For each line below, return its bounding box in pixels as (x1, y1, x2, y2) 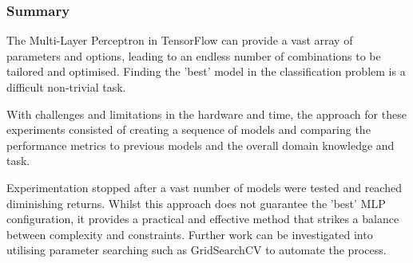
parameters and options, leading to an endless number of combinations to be (6, 47, 381, 64)
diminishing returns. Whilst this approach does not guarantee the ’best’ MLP (6, 194, 386, 211)
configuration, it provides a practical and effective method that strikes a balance (6, 210, 399, 227)
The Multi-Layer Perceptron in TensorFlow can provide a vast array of (6, 32, 353, 49)
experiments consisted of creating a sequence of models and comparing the (6, 121, 371, 138)
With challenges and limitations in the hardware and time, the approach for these (6, 105, 407, 122)
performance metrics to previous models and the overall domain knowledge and (6, 136, 395, 153)
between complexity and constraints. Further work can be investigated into (6, 226, 373, 242)
